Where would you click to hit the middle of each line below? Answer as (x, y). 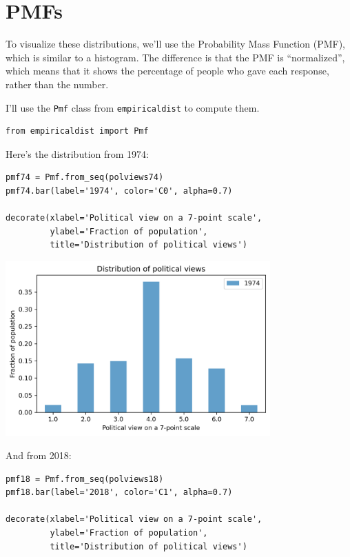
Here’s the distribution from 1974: (77, 153)
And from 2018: (39, 455)
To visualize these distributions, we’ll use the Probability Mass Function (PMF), (175, 44)
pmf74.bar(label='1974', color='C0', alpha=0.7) (119, 191)
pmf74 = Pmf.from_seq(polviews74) (85, 178)
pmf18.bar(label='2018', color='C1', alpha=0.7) (119, 493)
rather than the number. (57, 84)
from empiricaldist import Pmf (77, 131)
